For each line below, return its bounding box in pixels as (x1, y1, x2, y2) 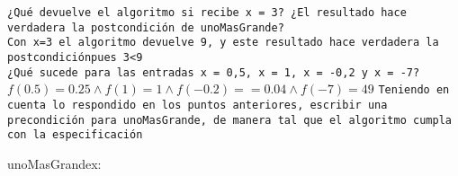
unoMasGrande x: (7, 154, 102, 172)
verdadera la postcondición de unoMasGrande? (7, 21, 284, 34)
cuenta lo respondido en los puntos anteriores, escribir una (7, 98, 388, 111)
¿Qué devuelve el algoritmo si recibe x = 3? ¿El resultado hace (7, 6, 407, 19)
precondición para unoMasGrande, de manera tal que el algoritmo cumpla (7, 113, 452, 127)
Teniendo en (378, 84, 450, 97)
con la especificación (7, 128, 143, 142)
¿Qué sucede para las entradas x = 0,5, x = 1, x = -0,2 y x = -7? (7, 66, 420, 79)
